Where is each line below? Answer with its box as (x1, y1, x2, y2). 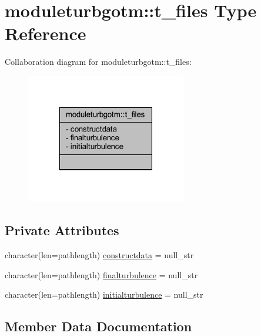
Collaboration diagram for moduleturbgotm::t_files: (5, 55, 192, 68)
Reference (5, 21, 86, 45)
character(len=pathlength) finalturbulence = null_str (5, 268, 198, 281)
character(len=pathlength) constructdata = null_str (5, 249, 194, 261)
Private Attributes (5, 221, 119, 239)
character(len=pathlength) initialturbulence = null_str (5, 288, 203, 301)
